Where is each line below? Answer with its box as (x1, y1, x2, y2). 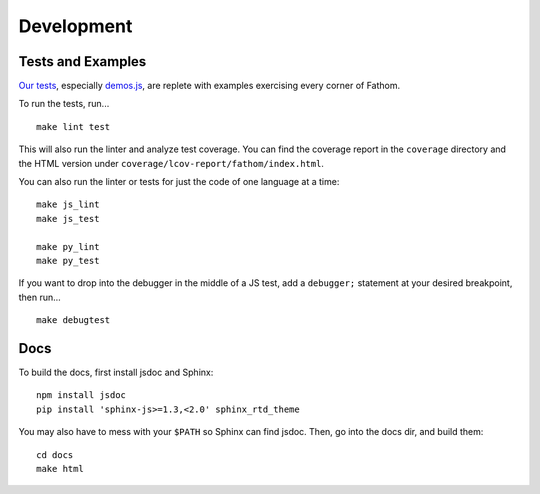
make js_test (36, 213, 100, 224)
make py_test (36, 255, 100, 266)
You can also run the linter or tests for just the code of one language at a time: (18, 176, 340, 188)
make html (36, 463, 84, 474)
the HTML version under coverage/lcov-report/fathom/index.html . (18, 157, 325, 169)
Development (18, 15, 133, 37)
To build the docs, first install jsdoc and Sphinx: (18, 366, 214, 379)
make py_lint (36, 241, 100, 252)
